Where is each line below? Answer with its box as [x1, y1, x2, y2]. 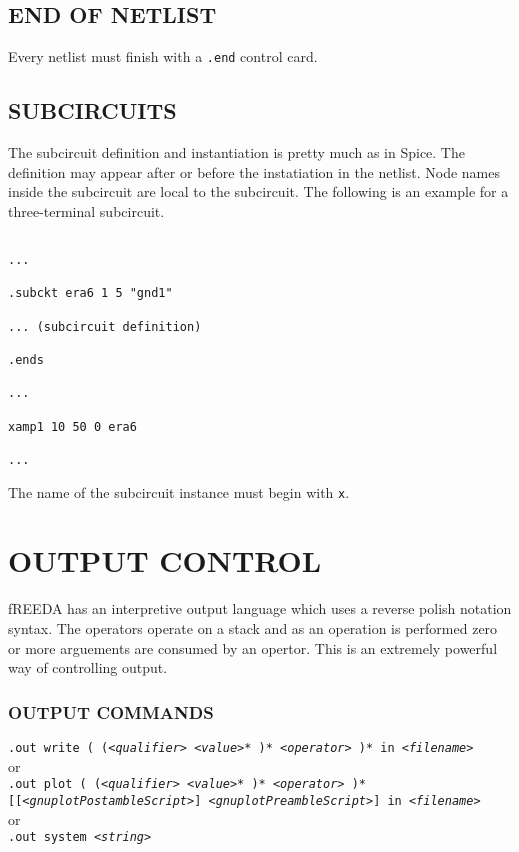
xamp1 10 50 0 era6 [8, 419, 137, 434]
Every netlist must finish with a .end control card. [8, 46, 318, 67]
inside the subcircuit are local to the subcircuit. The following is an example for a [8, 181, 509, 202]
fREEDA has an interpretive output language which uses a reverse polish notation [8, 598, 512, 619]
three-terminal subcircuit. [8, 200, 165, 221]
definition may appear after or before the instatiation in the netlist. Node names [8, 161, 500, 182]
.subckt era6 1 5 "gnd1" [8, 286, 173, 301]
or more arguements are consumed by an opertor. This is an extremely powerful [8, 637, 498, 658]
